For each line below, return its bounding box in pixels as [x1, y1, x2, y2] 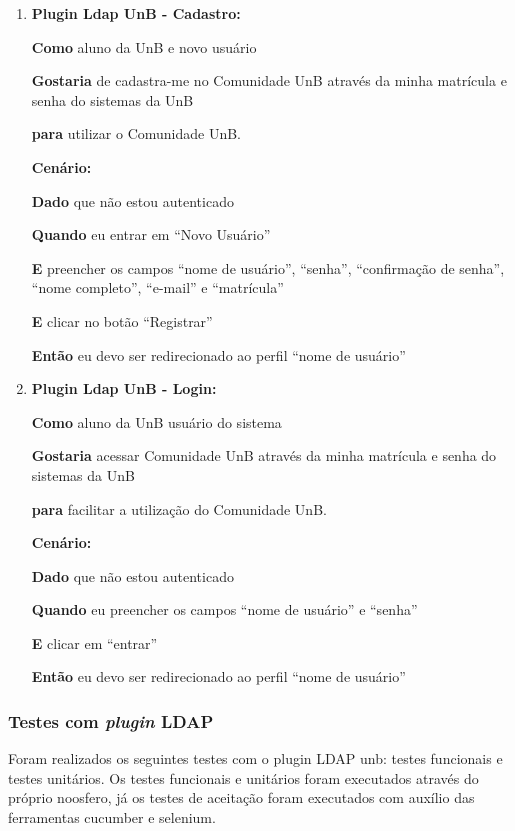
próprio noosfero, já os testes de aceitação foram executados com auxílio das [8, 787, 475, 808]
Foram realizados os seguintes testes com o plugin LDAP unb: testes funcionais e [8, 748, 503, 769]
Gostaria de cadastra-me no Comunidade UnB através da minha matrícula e [31, 70, 507, 91]
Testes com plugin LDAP [8, 708, 214, 733]
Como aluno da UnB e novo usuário [31, 36, 257, 57]
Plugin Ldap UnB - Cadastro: [31, 3, 241, 23]
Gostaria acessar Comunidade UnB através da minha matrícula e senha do [31, 445, 497, 466]
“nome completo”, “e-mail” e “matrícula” [31, 277, 284, 298]
